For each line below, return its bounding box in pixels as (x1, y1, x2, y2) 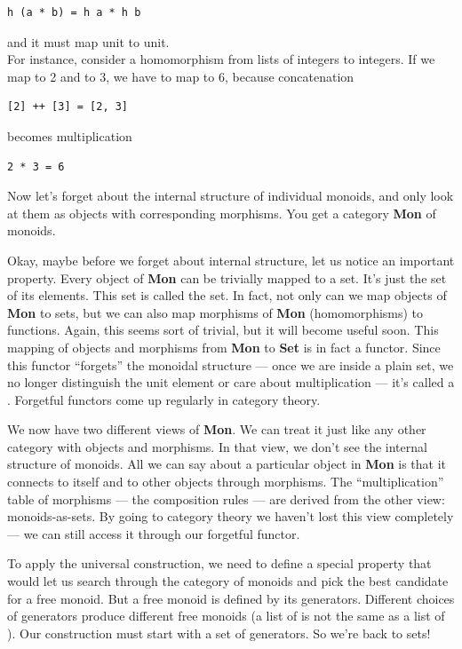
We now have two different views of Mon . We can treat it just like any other (7, 420, 426, 439)
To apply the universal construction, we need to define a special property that (7, 554, 432, 573)
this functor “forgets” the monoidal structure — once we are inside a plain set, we (7, 355, 454, 374)
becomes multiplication (7, 126, 132, 145)
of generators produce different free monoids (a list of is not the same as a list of (7, 606, 445, 625)
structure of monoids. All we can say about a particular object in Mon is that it (7, 455, 447, 473)
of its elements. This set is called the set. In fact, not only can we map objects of (7, 286, 447, 305)
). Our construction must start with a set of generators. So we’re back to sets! (7, 623, 431, 642)
